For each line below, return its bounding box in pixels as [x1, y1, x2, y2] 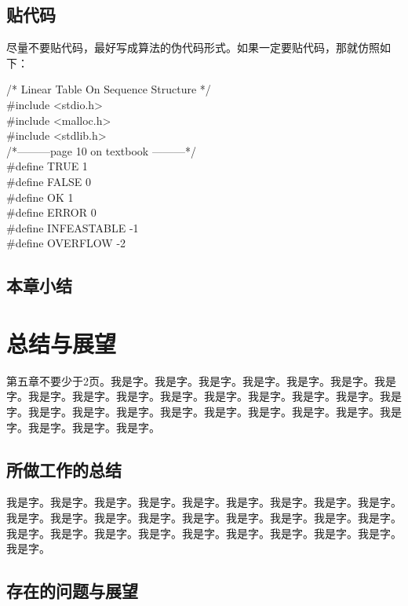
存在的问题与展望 [6, 579, 138, 603]
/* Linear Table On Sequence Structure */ [6, 81, 211, 97]
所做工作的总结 [6, 457, 122, 481]
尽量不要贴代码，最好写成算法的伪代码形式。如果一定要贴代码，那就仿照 [6, 39, 380, 56]
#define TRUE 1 [6, 158, 88, 174]
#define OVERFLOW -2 [6, 235, 126, 251]
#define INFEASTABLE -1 [6, 219, 139, 235]
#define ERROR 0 [6, 204, 97, 221]
